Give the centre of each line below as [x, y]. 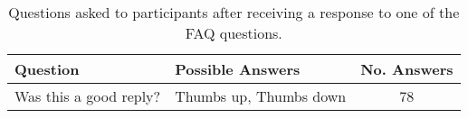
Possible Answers [238, 69]
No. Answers [407, 69]
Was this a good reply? [88, 96]
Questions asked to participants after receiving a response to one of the [234, 12]
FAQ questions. [234, 33]
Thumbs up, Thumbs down [261, 96]
